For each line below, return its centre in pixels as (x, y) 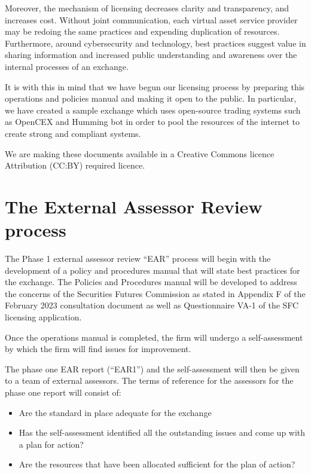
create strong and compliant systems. (73, 133)
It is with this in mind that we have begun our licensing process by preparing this (155, 86)
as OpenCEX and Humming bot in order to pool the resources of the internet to (152, 122)
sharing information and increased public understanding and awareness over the (151, 55)
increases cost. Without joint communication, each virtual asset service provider (151, 19)
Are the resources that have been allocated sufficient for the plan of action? (157, 464)
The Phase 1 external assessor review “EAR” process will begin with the (138, 259)
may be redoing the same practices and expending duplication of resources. (142, 31)
